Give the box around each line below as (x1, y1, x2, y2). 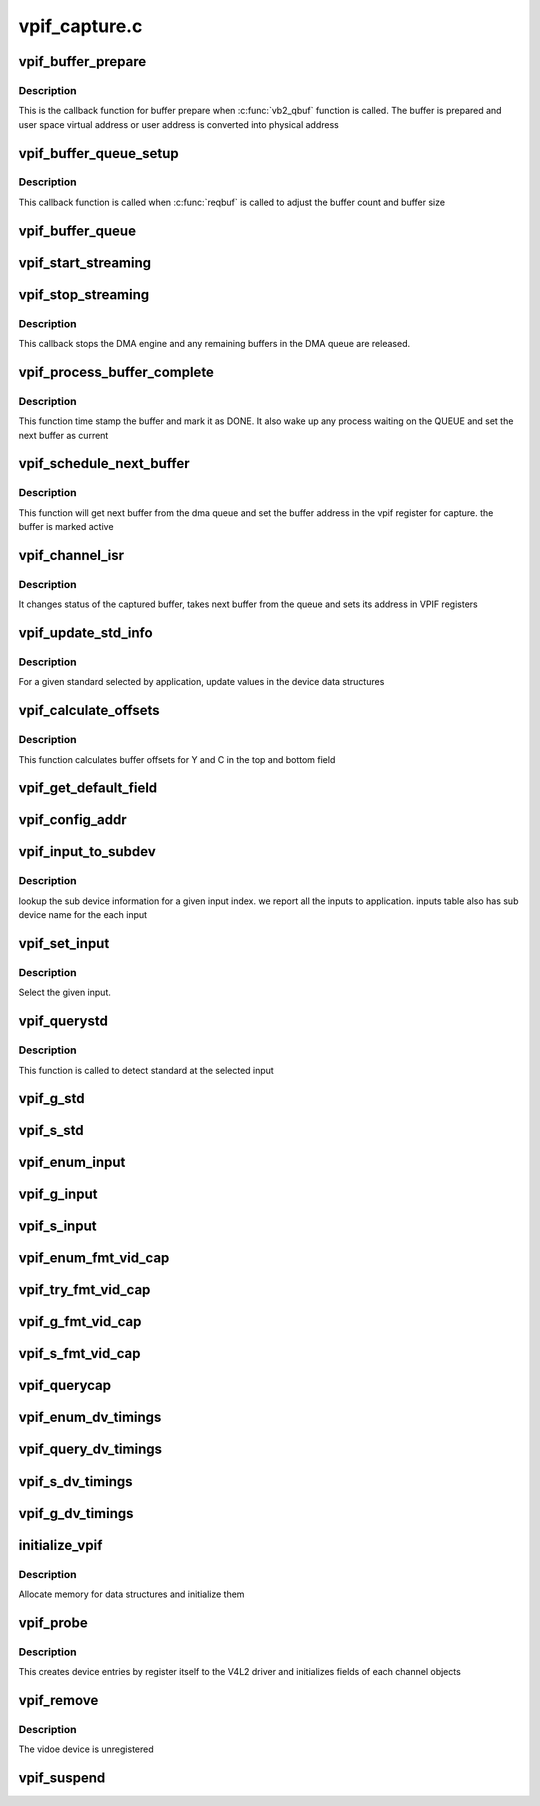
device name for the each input (18, 909, 148, 921)
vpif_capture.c (18, 15, 143, 37)
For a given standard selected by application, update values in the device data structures (18, 676, 385, 688)
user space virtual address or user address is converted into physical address (18, 118, 339, 130)
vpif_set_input (18, 935, 110, 952)
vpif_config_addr (18, 811, 127, 829)
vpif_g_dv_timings (18, 1505, 134, 1522)
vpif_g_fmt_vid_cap (18, 1313, 142, 1330)
